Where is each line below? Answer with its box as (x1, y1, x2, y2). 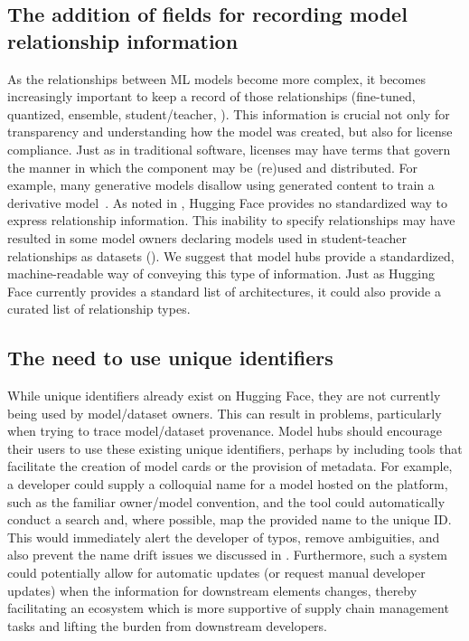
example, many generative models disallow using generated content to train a (7, 175, 435, 194)
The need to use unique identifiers (7, 344, 333, 372)
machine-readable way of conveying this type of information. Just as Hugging (7, 264, 436, 283)
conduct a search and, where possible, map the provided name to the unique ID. (7, 510, 452, 529)
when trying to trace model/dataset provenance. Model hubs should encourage (7, 421, 443, 440)
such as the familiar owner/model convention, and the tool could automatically (7, 492, 446, 511)
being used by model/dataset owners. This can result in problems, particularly (7, 403, 442, 422)
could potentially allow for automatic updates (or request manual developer (7, 563, 426, 582)
